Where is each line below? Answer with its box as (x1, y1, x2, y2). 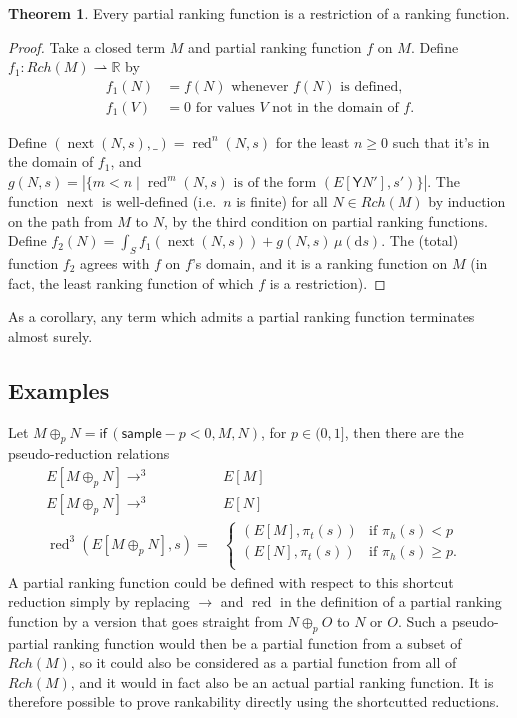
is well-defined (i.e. (102, 191, 217, 212)
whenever (231, 79, 289, 94)
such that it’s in (392, 131, 490, 152)
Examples (8, 374, 110, 405)
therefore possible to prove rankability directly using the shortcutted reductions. (8, 691, 500, 712)
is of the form (233, 176, 317, 191)
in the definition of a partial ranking (280, 591, 502, 612)
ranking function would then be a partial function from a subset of (53, 632, 462, 653)
